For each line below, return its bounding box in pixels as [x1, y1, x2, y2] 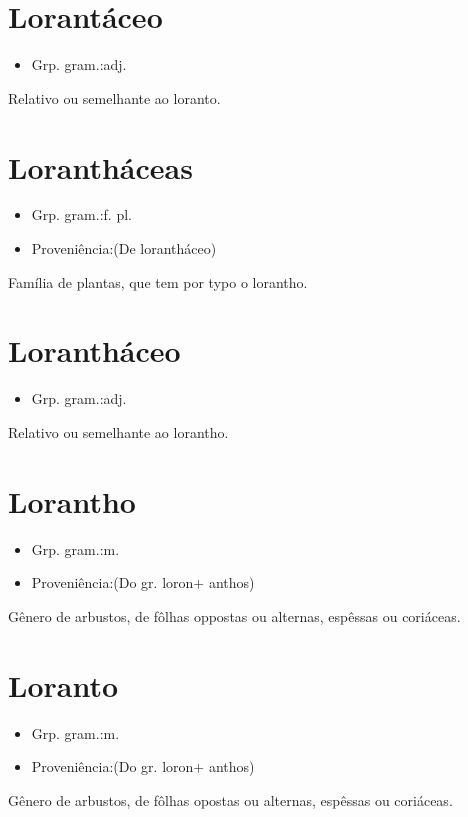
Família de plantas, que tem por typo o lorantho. [8, 271, 308, 292]
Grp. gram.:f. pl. [31, 204, 132, 225]
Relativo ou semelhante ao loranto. [8, 87, 221, 108]
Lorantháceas [8, 146, 193, 187]
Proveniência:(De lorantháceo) [31, 238, 217, 259]
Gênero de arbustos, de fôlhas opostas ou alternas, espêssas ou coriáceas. [8, 789, 453, 810]
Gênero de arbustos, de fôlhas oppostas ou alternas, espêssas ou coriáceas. [8, 605, 461, 626]
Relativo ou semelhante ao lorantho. [8, 421, 229, 442]
